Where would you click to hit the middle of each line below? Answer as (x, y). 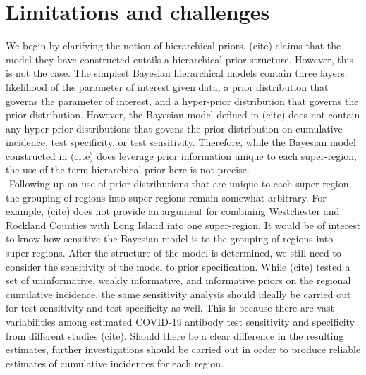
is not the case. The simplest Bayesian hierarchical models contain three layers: (177, 73)
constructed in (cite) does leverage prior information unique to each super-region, (181, 155)
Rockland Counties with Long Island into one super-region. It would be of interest (183, 225)
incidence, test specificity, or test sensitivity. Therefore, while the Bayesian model (181, 142)
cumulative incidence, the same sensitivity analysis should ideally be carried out (178, 294)
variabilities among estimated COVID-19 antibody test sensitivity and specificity (180, 321)
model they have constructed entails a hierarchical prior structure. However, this (179, 59)
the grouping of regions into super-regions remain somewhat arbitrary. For (166, 197)
